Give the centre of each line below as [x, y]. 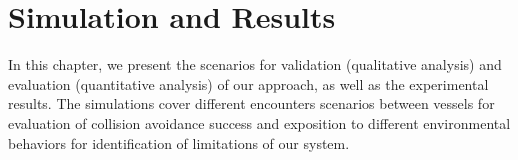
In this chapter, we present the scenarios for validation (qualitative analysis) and [255, 64]
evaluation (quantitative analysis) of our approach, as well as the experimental [248, 83]
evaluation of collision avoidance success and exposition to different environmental [259, 122]
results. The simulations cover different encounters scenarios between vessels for [251, 103]
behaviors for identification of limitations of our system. [179, 142]
